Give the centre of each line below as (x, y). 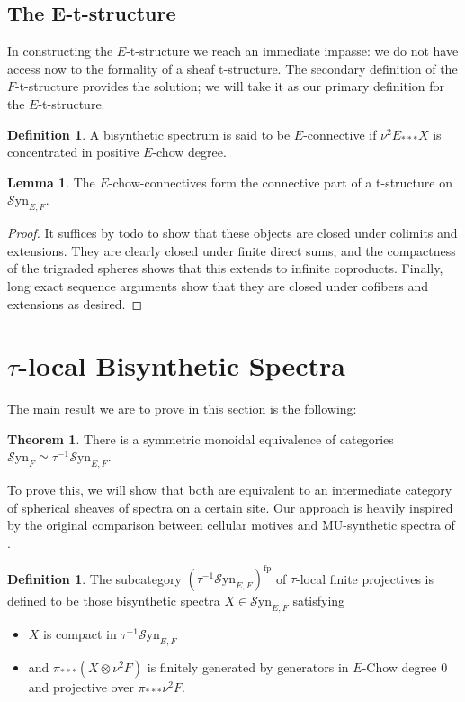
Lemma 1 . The (51, 182)
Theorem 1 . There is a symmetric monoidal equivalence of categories (201, 438)
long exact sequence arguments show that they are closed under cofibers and (218, 285)
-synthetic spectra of (399, 525)
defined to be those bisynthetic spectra (114, 601)
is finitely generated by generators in (248, 666)
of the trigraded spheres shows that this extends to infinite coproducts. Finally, (225, 268)
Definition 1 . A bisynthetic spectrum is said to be (149, 134)
